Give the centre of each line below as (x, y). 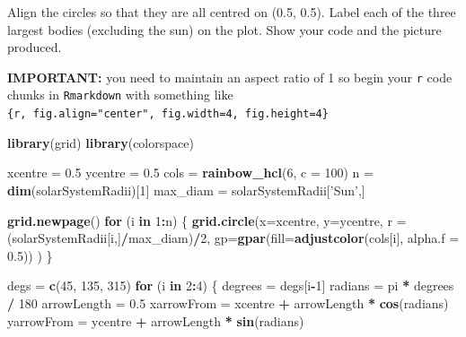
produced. (35, 47)
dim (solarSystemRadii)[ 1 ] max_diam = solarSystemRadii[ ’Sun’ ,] (186, 190)
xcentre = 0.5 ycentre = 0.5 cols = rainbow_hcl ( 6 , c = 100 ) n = (190, 173)
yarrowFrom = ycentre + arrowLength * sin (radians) (156, 320)
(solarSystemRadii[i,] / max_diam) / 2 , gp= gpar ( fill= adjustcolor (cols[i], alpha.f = (233, 238)
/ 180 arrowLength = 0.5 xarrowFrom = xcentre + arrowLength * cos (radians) (228, 302)
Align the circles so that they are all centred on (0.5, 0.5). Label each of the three (232, 12)
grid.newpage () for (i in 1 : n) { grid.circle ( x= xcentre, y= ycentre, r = (207, 220)
